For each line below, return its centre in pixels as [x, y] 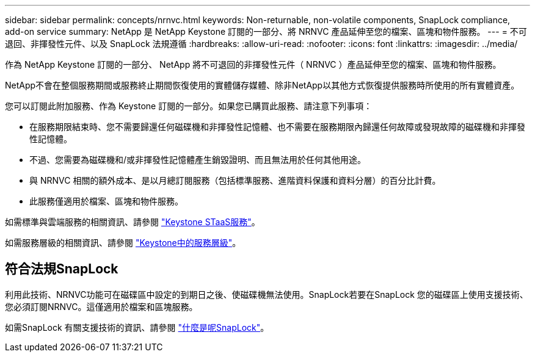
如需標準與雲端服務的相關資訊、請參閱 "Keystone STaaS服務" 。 [133, 222]
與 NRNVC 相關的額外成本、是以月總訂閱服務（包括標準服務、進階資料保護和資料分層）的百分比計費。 [235, 180]
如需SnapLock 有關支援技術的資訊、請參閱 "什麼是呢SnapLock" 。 [137, 327]
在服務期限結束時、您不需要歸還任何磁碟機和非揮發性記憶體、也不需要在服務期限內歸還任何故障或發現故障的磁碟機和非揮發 [277, 127]
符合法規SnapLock [62, 269]
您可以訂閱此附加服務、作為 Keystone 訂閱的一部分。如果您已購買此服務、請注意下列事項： [189, 106]
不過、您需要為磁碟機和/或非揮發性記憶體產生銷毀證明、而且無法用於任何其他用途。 [198, 160]
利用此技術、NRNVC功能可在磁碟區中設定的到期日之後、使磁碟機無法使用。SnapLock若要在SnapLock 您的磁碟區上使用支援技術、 [267, 294]
